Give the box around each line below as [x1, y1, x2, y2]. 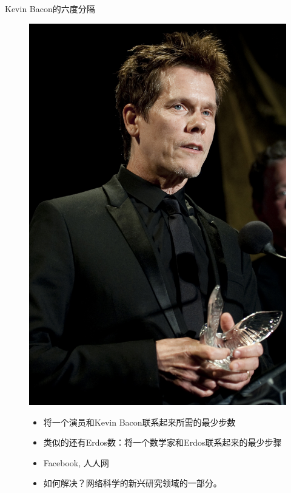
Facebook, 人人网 [43, 456, 109, 469]
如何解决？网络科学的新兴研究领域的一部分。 [43, 477, 222, 489]
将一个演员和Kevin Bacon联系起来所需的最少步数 [43, 415, 236, 428]
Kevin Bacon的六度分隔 [5, 2, 95, 15]
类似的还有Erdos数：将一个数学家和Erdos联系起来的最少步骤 [43, 436, 282, 449]
